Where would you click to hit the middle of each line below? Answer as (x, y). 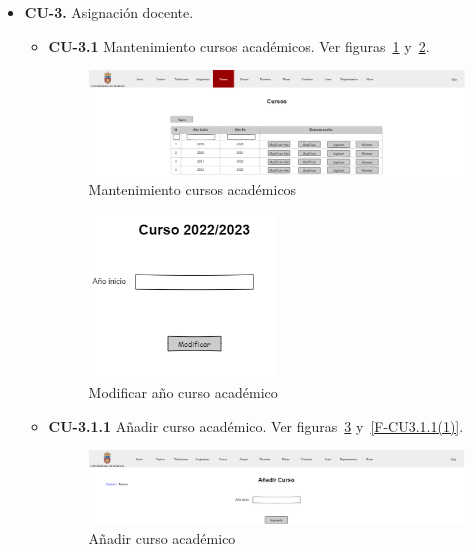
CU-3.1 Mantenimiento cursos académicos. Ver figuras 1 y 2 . (239, 45)
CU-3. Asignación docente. (109, 12)
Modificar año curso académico (183, 392)
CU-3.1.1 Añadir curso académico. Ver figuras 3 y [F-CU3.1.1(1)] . (256, 425)
